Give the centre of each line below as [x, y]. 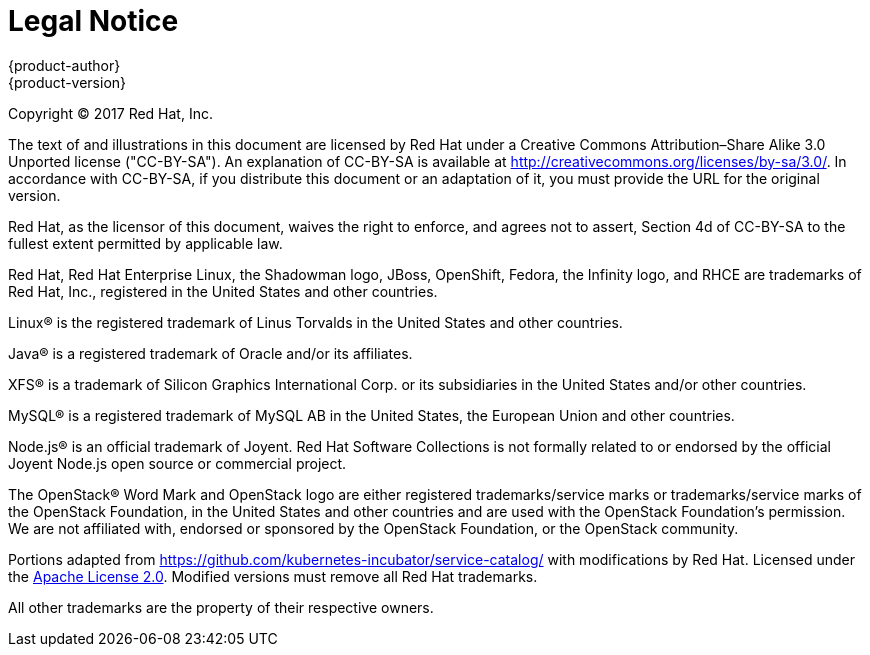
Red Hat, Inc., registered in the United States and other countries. [223, 291]
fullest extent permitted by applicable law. [145, 243]
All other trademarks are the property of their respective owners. [221, 607]
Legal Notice [93, 21]
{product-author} [64, 65]
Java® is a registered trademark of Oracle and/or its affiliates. [210, 353]
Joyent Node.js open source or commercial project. [177, 463]
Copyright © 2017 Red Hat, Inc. [110, 113]
